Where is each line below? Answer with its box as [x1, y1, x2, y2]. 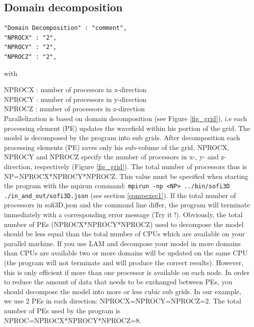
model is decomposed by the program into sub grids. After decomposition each [4, 132, 240, 143]
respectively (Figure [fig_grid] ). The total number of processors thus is [34, 161, 247, 171]
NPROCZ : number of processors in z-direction [4, 103, 145, 114]
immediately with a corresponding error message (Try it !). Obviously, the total [4, 209, 243, 220]
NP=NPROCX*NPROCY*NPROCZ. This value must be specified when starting [4, 171, 249, 181]
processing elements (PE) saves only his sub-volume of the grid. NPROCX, [4, 142, 229, 152]
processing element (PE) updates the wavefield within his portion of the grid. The [4, 123, 251, 133]
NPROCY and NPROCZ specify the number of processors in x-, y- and [4, 151, 219, 162]
